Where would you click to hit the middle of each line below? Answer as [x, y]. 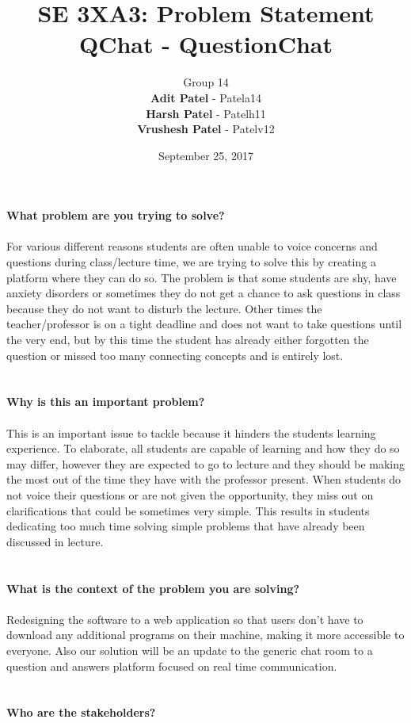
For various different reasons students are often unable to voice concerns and [192, 246]
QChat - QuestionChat [205, 44]
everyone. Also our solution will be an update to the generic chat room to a [190, 650]
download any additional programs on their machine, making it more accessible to [205, 635]
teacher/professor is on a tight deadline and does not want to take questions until [204, 324]
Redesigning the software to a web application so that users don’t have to [185, 619]
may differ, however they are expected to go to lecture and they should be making [206, 463]
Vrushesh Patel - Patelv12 [206, 129]
